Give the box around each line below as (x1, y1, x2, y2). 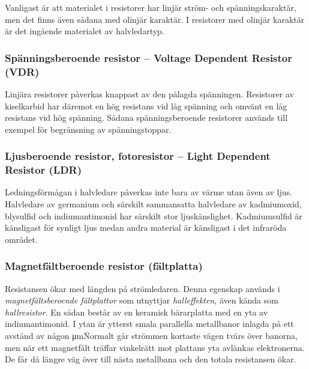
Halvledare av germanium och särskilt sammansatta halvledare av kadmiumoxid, (5, 198, 302, 210)
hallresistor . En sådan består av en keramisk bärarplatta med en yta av (5, 305, 268, 318)
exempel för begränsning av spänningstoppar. (5, 123, 172, 135)
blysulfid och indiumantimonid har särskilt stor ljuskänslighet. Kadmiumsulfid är (5, 209, 302, 222)
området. (5, 233, 38, 245)
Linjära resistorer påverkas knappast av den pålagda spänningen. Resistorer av (5, 87, 294, 100)
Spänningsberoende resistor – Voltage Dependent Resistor (5, 50, 293, 65)
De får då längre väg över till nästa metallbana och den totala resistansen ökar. (5, 353, 296, 365)
